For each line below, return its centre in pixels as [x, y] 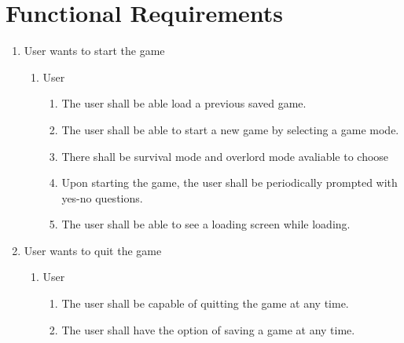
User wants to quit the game [93, 250]
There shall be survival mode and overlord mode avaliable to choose [225, 156]
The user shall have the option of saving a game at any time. [208, 329]
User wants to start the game [94, 51]
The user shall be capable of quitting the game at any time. [205, 303]
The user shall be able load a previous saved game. [184, 103]
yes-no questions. [102, 197]
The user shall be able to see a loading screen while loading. [206, 224]
